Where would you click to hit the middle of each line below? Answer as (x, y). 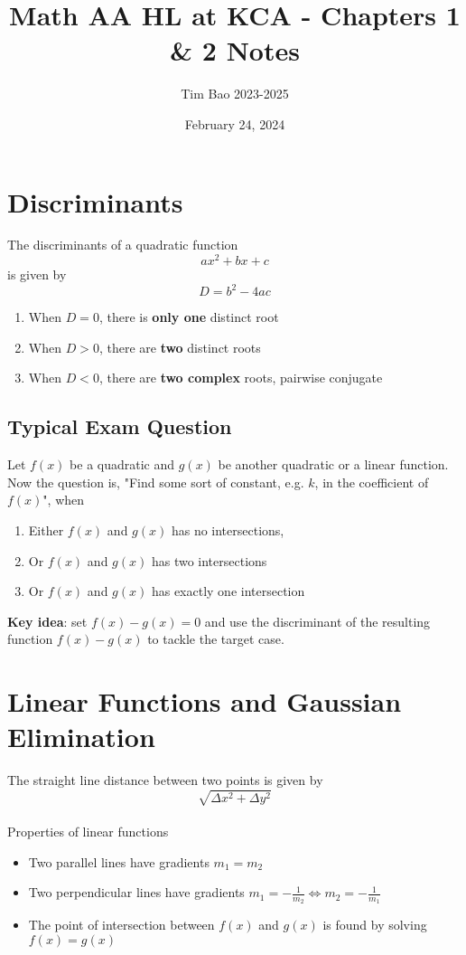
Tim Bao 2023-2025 (235, 94)
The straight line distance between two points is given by (165, 780)
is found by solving (375, 925)
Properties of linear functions (88, 831)
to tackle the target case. (216, 639)
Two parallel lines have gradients (119, 861)
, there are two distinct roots (180, 347)
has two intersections (209, 560)
